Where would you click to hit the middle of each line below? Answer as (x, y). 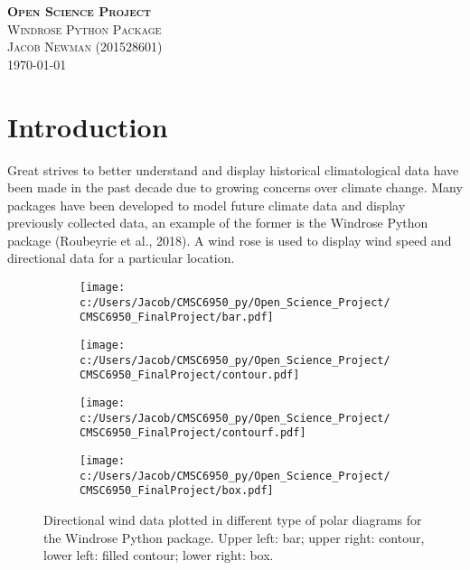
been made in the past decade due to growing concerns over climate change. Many (235, 187)
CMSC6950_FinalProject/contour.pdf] (190, 375)
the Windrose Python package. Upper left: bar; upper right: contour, (234, 537)
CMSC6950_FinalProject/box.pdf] (177, 491)
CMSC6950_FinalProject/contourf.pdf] (193, 433)
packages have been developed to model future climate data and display (207, 205)
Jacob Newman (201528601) (85, 47)
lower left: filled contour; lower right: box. (159, 555)
